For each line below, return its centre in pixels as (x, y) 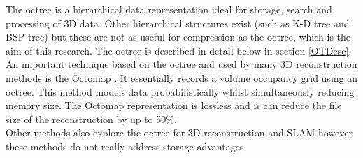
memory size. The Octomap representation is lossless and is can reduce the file (174, 105)
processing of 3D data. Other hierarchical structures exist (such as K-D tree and (178, 23)
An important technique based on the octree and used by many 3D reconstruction (181, 64)
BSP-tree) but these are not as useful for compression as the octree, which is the (178, 37)
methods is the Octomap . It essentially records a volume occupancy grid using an (182, 77)
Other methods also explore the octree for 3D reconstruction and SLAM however (179, 132)
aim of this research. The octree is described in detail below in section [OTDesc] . (179, 50)
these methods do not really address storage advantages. (126, 146)
